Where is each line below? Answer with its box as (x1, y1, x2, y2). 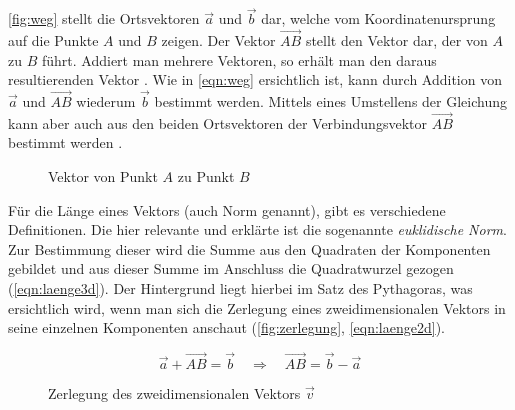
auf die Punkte (8, 30, 99, 51)
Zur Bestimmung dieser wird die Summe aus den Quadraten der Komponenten (8, 238, 491, 259)
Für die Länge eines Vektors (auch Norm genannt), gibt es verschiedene (8, 199, 446, 220)
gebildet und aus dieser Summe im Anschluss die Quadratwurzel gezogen (8, 258, 454, 279)
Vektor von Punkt (48, 166, 158, 187)
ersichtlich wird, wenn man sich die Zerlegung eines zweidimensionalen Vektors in (8, 297, 506, 318)
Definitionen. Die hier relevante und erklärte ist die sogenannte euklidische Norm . (8, 219, 507, 240)
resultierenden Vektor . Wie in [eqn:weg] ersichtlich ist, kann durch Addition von (8, 69, 502, 90)
